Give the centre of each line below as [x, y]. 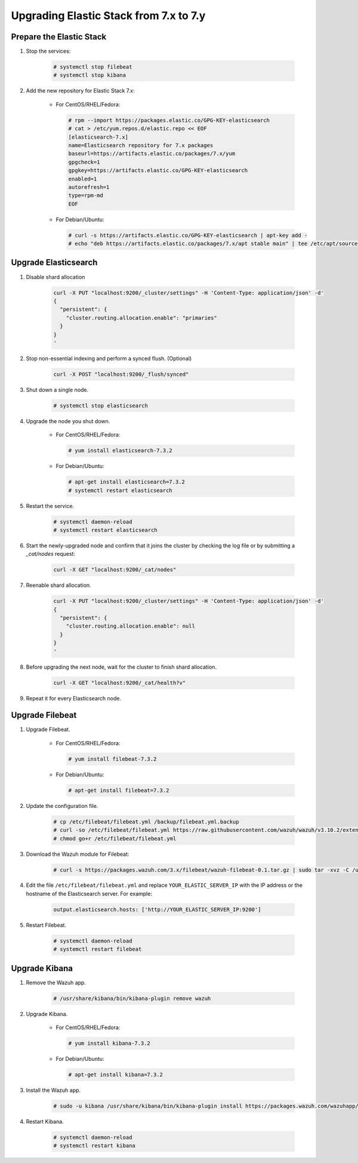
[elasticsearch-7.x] [98, 137]
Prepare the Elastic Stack [59, 37]
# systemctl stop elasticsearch [101, 405]
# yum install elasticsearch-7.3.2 [120, 451]
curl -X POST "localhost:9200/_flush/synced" [121, 374]
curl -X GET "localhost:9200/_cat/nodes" [115, 570]
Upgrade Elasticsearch [54, 263]
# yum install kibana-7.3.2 [109, 1043]
